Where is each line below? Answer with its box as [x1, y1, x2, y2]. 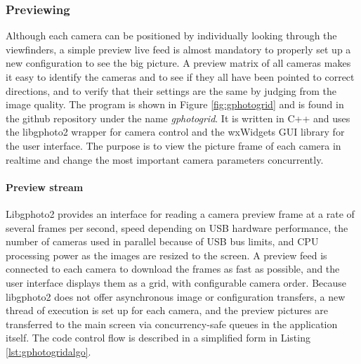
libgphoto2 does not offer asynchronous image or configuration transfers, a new [6, 289, 346, 304]
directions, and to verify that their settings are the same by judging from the [6, 83, 337, 98]
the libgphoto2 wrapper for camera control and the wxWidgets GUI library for [6, 124, 345, 139]
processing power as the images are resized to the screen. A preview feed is [6, 247, 327, 262]
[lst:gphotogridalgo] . [6, 344, 91, 358]
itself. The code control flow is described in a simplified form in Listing [6, 330, 310, 345]
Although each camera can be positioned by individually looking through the [6, 28, 337, 43]
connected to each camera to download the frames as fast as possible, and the [6, 261, 340, 276]
